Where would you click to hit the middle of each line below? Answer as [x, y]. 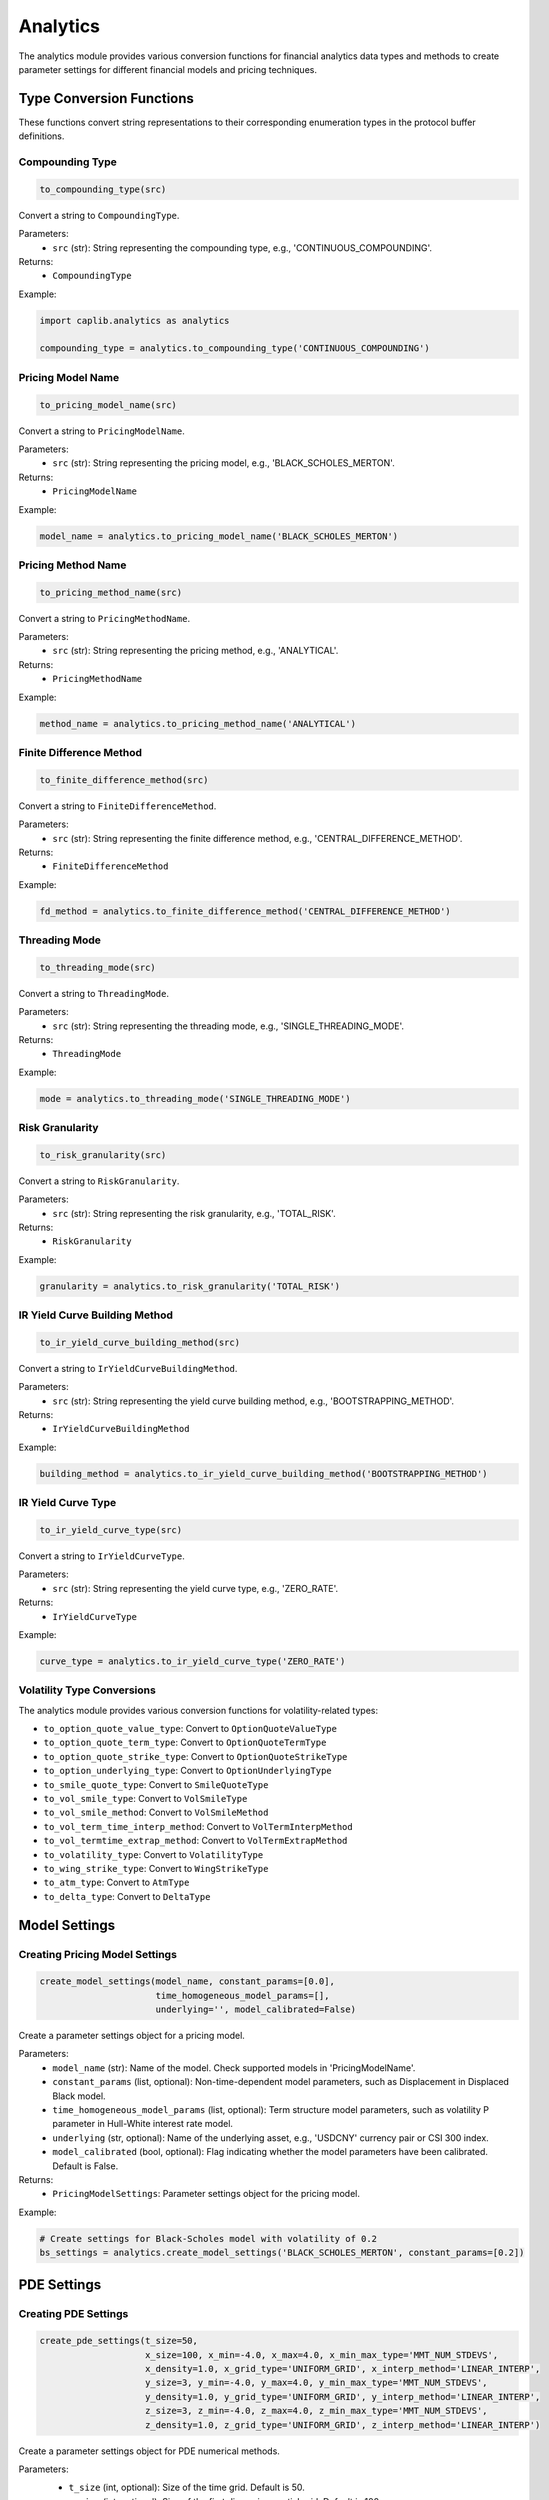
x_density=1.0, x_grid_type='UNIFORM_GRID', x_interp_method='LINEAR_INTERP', [343, 2369]
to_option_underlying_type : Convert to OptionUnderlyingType [187, 1771]
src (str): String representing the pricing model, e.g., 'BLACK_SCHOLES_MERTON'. [223, 463]
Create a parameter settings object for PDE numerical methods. [149, 2451]
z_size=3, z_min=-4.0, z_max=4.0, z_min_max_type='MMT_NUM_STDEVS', [317, 2411]
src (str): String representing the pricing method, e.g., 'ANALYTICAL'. [195, 651]
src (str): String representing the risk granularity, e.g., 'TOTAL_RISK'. [194, 1213]
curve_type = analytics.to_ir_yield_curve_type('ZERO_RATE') [192, 1661]
